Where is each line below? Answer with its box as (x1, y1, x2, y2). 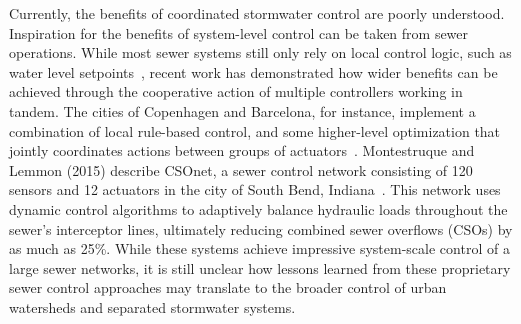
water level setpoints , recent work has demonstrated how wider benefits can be (9, 61, 498, 82)
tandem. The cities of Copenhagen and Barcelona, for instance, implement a (9, 100, 476, 121)
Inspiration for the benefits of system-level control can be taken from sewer (9, 22, 469, 43)
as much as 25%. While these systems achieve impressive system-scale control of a (9, 238, 510, 259)
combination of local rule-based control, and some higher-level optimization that (9, 120, 501, 141)
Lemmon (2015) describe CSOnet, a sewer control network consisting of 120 (9, 159, 473, 180)
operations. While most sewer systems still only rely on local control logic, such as (9, 42, 512, 63)
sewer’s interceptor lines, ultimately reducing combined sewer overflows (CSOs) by (9, 218, 513, 239)
